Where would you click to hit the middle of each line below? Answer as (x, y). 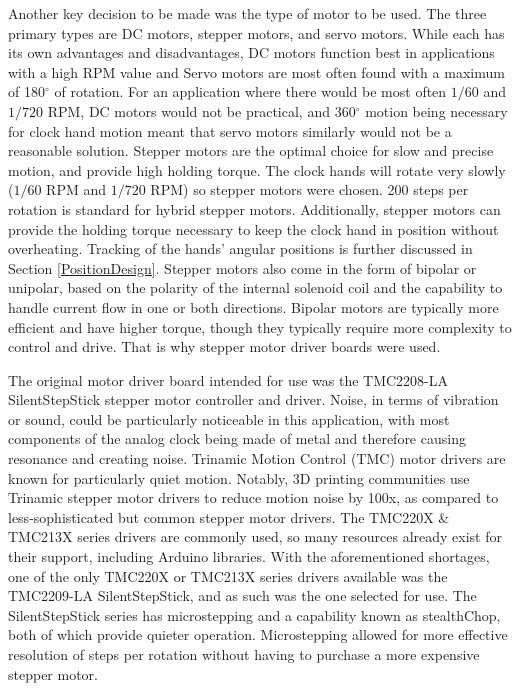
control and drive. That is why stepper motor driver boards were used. (224, 346)
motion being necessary (436, 110)
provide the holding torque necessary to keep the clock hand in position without (253, 228)
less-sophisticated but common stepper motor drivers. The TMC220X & (229, 516)
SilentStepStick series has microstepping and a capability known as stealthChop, (254, 614)
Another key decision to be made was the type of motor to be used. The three (247, 13)
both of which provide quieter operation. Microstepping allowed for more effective (258, 634)
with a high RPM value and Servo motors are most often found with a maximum (256, 71)
